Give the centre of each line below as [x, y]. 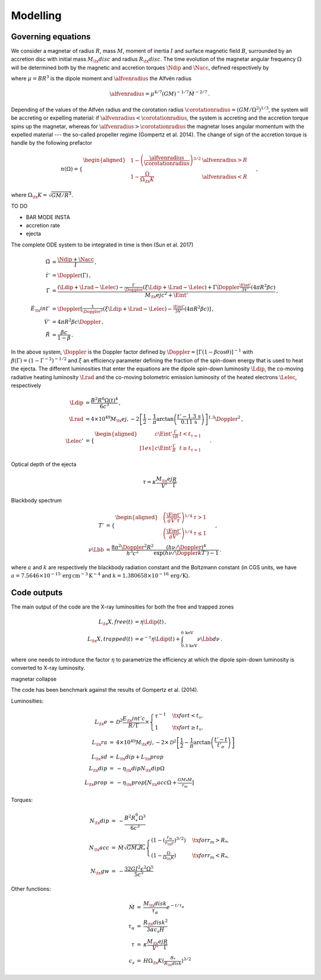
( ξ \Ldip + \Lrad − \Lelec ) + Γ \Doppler [191, 287]
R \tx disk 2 [156, 923]
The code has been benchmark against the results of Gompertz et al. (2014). [105, 690]
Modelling [36, 15]
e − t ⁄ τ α [175, 907]
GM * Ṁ [185, 780]
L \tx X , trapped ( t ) [110, 640]
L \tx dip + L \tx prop [140, 757]
